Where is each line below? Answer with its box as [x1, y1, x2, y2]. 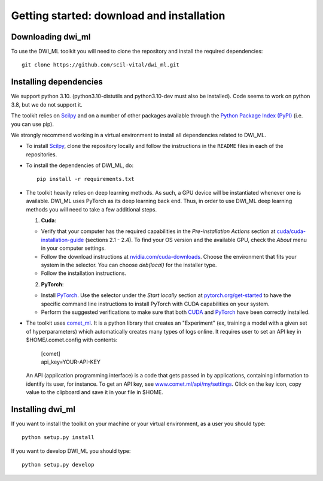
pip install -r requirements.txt [36, 176, 135, 183]
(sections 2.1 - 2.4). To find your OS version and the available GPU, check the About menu [85, 236, 307, 243]
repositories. [26, 150, 57, 158]
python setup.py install [22, 434, 95, 441]
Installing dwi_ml [11, 404, 76, 415]
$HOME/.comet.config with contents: [26, 336, 118, 344]
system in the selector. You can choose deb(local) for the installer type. [41, 261, 217, 268]
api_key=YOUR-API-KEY [41, 358, 101, 365]
